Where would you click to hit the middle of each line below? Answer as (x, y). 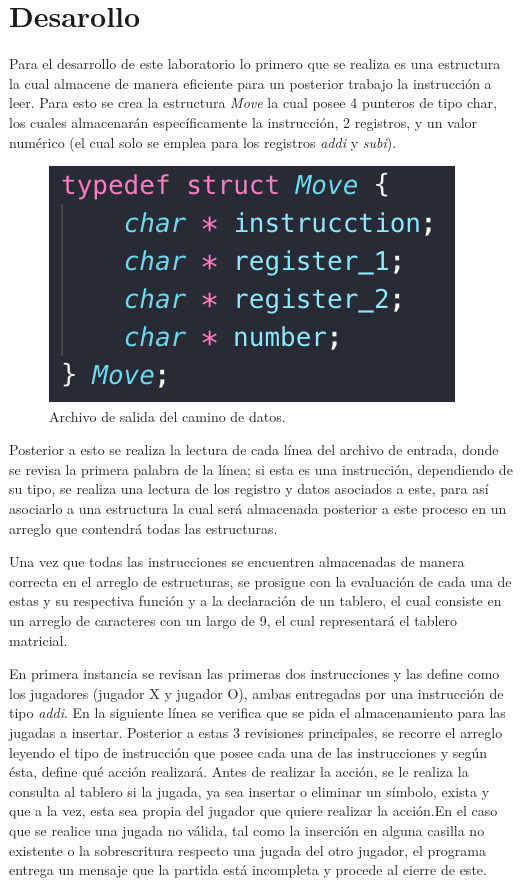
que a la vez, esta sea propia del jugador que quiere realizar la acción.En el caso (253, 810)
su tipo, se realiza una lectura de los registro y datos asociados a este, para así (249, 488)
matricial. (38, 639)
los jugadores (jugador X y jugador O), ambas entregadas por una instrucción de (256, 692)
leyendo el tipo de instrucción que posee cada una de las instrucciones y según (248, 751)
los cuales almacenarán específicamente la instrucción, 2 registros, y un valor (243, 121)
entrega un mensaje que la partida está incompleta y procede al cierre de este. (248, 869)
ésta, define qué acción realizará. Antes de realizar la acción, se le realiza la (239, 771)
